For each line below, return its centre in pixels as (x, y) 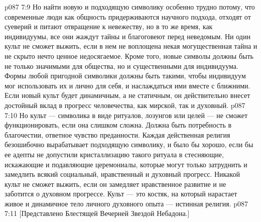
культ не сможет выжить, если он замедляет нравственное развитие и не (115, 184)
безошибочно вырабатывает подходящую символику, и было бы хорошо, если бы (129, 144)
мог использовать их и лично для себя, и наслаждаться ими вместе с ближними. (127, 85)
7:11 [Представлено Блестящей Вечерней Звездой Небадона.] (97, 213)
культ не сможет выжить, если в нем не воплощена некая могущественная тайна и (131, 46)
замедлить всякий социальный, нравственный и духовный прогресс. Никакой (122, 174)
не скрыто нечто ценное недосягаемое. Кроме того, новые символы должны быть (129, 55)
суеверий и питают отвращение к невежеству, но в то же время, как (109, 26)
